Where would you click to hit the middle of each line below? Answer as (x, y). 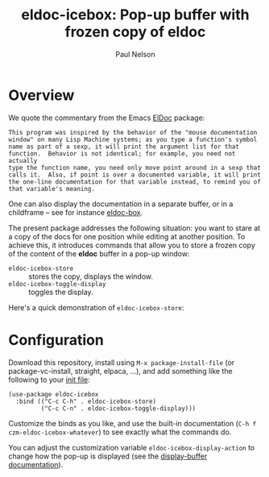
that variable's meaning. (52, 189)
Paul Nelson (135, 54)
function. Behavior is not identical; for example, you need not (122, 153)
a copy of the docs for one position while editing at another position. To (127, 236)
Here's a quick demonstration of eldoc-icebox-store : (96, 307)
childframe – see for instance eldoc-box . (76, 212)
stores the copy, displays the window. (91, 276)
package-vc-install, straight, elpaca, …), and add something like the (120, 371)
